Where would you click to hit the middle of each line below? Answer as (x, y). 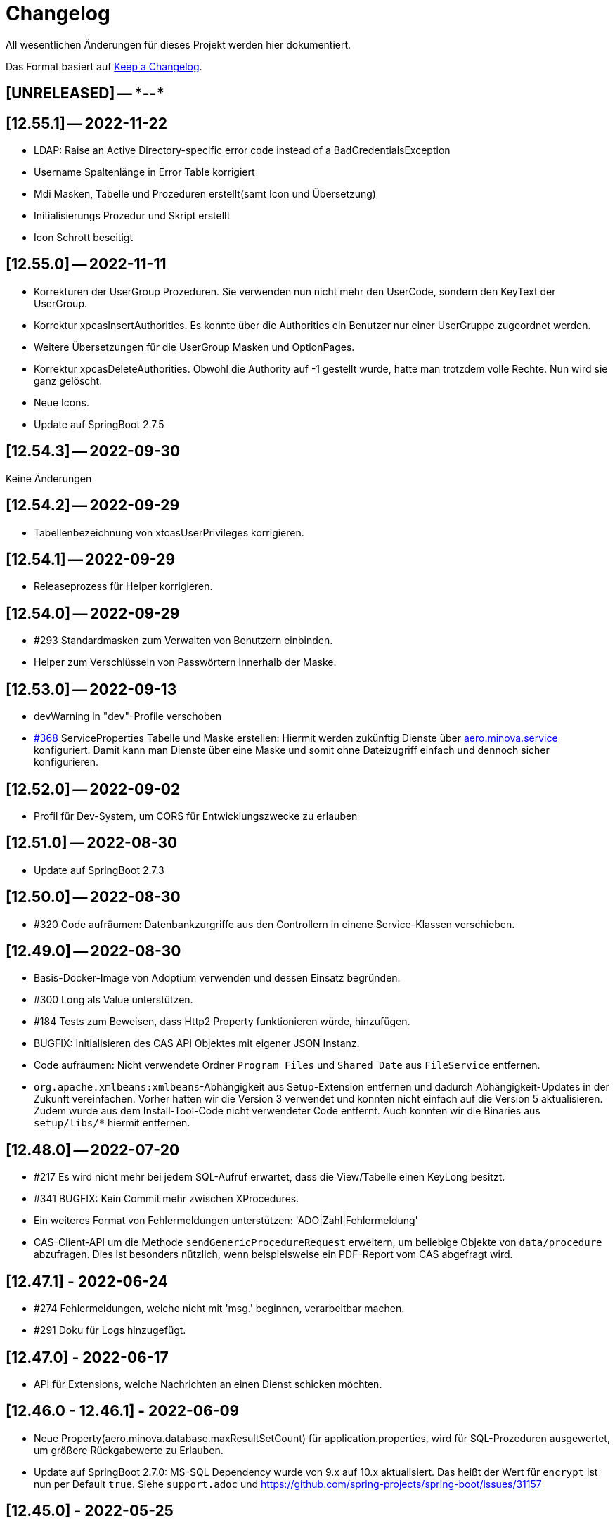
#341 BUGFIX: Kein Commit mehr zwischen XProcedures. (167, 1199)
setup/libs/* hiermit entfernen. (112, 1123)
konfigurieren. (66, 762)
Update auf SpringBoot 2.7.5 (99, 424)
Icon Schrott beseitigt (83, 238)
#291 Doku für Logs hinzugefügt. (110, 1330)
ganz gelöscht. (68, 380)
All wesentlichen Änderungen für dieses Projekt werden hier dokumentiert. (179, 44)
